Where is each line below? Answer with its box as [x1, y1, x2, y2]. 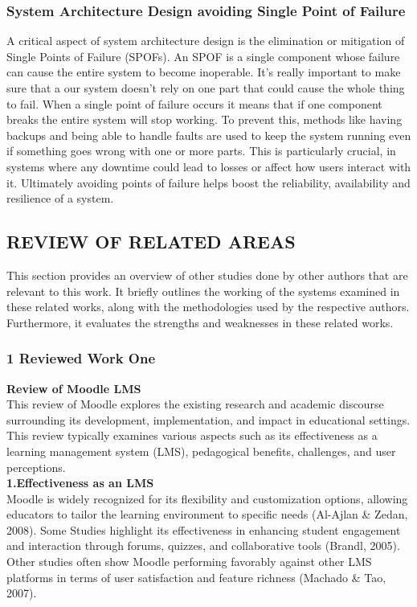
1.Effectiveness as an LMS [6, 474, 154, 491]
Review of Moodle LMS [6, 379, 141, 396]
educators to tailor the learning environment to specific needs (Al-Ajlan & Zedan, [6, 506, 408, 523]
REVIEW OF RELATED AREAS [6, 229, 296, 254]
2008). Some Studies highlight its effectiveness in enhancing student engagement [6, 521, 401, 538]
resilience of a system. [6, 190, 114, 207]
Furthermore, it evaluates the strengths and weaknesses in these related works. [6, 314, 394, 330]
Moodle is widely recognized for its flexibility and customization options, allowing [6, 490, 408, 507]
